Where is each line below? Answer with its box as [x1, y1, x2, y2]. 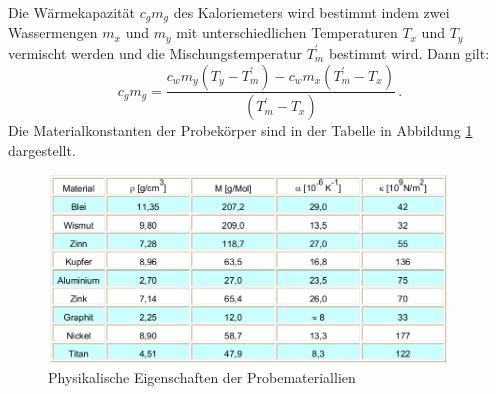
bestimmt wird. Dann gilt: [328, 42, 490, 63]
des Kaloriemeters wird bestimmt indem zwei [173, 2, 450, 22]
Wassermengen [8, 22, 98, 43]
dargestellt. [8, 139, 76, 160]
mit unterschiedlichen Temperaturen [176, 22, 398, 43]
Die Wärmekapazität [8, 2, 136, 22]
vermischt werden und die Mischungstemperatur [8, 42, 302, 63]
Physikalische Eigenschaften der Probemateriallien [48, 367, 356, 388]
